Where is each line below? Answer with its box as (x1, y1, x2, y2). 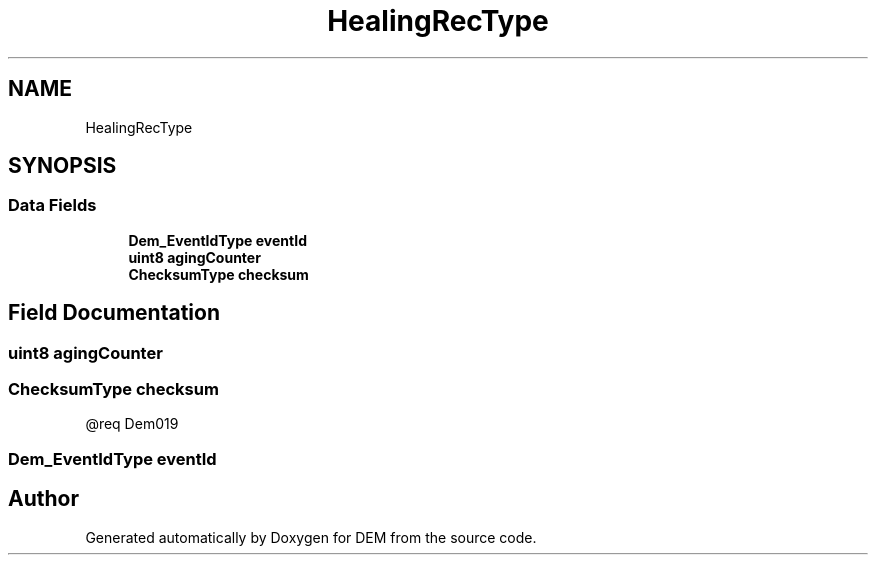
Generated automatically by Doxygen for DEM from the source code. (85, 528, 537, 546)
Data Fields (8, 195, 97, 216)
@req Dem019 (85, 415, 179, 433)
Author (8, 486, 79, 512)
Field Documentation (8, 300, 220, 326)
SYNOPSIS (8, 153, 117, 179)
